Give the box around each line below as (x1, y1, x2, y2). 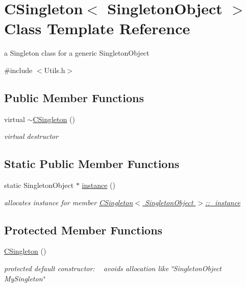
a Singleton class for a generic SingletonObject (4, 47, 150, 58)
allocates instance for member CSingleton (4, 197, 133, 207)
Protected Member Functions (4, 222, 163, 237)
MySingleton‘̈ (4, 273, 45, 283)
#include (4, 64, 33, 75)
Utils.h (44, 64, 65, 75)
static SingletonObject (4, 180, 74, 190)
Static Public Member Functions (4, 156, 180, 172)
